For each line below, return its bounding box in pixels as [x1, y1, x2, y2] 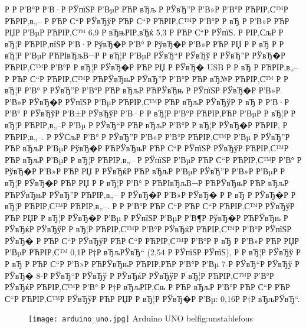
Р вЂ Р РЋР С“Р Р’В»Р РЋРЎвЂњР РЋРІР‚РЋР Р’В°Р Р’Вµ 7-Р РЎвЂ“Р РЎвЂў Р [5, 258, 300, 270]
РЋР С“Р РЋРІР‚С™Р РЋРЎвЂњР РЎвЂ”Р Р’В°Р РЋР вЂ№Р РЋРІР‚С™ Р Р [12, 72, 288, 85]
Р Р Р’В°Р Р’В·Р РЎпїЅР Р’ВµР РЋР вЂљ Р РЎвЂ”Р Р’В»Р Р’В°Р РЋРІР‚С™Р [5, 3, 288, 15]
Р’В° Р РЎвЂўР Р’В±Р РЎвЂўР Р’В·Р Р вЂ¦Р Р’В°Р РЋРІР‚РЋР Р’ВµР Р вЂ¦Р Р [5, 107, 296, 119]
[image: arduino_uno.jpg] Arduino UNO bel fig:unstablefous [28, 312, 253, 324]
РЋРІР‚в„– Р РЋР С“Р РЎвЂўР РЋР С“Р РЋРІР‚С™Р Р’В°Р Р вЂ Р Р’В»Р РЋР [5, 14, 289, 27]
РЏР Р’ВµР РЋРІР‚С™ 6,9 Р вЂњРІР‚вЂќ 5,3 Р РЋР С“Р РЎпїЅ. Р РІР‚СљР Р [5, 26, 284, 38]
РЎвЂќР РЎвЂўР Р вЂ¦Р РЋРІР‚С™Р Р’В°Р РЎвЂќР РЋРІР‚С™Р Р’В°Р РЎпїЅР [5, 223, 292, 235]
